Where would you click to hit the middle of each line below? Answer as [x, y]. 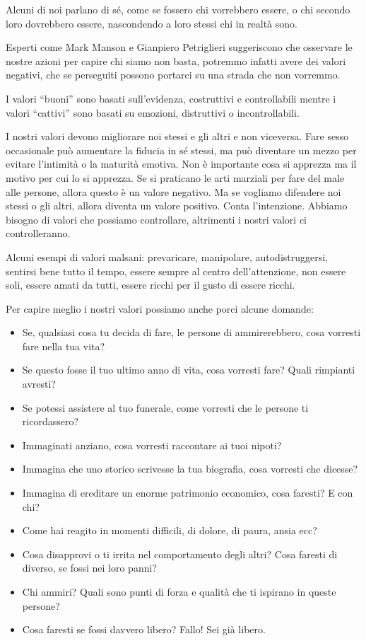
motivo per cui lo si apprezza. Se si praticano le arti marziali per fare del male [175, 177]
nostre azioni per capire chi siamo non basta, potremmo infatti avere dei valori [176, 60]
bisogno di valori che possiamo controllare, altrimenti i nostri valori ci [156, 219]
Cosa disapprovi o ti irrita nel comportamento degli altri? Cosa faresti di [180, 554]
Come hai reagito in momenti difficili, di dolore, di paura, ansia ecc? [170, 530]
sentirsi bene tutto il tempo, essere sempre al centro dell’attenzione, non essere [176, 271]
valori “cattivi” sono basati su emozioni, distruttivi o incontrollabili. [153, 112]
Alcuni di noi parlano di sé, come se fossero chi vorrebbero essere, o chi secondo [178, 9]
